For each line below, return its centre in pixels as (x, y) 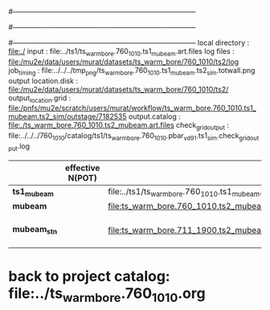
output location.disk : (43, 80)
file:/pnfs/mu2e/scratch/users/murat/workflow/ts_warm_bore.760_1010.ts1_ (132, 108)
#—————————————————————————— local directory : (129, 43)
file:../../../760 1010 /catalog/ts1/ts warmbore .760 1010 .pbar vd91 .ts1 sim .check (124, 137)
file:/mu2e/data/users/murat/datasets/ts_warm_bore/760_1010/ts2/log (124, 61)
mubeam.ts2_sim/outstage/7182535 (67, 116)
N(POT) (83, 177)
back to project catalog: (89, 277)
